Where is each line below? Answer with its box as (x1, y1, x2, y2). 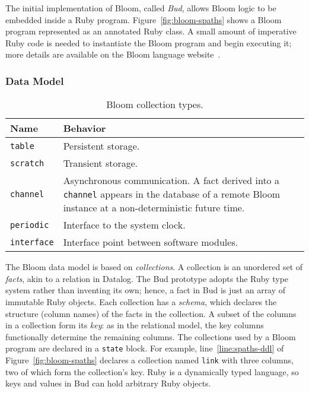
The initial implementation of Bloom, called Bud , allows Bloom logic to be (5, 2, 276, 14)
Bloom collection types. (106, 97, 203, 112)
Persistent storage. (63, 139, 140, 153)
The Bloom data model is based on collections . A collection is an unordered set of (5, 261, 303, 273)
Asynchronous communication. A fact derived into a (63, 173, 279, 188)
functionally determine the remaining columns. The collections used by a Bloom (5, 330, 296, 343)
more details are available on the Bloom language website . (5, 48, 221, 61)
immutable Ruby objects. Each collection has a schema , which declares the (5, 295, 277, 308)
